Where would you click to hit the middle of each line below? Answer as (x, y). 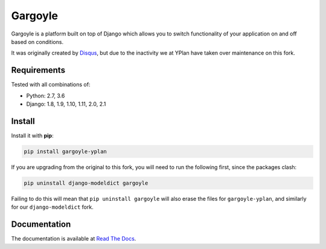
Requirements (38, 70)
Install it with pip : (32, 135)
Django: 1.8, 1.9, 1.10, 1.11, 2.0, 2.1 (66, 104)
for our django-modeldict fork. (52, 207)
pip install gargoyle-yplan (65, 151)
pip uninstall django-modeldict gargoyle (86, 183)
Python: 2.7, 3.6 (46, 96)
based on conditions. (37, 41)
